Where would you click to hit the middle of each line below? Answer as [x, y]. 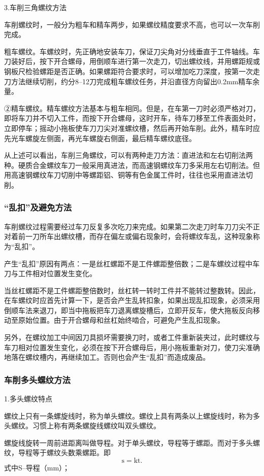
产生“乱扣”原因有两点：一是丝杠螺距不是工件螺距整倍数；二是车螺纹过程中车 [132, 263]
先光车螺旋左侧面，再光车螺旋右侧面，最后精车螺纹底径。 [100, 138]
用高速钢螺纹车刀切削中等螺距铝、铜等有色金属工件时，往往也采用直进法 [125, 175]
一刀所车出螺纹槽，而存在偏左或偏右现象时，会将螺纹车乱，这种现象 [139, 236]
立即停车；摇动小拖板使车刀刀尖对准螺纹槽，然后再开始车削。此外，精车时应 [132, 128]
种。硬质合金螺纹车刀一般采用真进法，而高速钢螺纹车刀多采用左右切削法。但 [132, 165]
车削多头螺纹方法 [37, 379]
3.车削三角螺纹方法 [35, 7]
